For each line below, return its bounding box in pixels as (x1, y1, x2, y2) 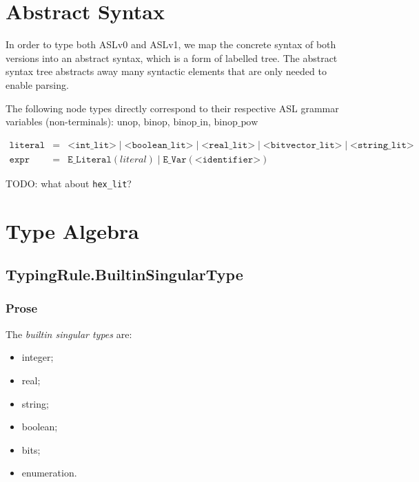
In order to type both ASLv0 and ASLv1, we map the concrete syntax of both (6, 37, 336, 52)
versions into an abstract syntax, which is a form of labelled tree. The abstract (6, 50, 338, 65)
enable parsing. (6, 77, 69, 92)
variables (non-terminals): (6, 114, 114, 129)
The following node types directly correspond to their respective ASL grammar (6, 101, 339, 115)
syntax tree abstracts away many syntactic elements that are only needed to (6, 64, 327, 78)
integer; (21, 350, 54, 364)
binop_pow (214, 118, 258, 128)
